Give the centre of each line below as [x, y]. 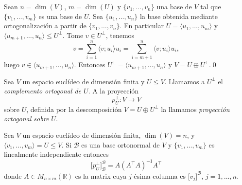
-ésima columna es [159, 176]
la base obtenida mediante [179, 16]
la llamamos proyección [195, 109]
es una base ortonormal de [121, 144]
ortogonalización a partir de [45, 26]
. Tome [73, 35]
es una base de [60, 16]
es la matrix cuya [101, 176]
